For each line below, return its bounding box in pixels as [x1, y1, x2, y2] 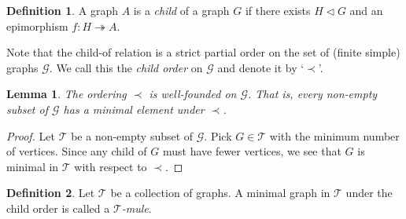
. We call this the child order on [49, 59, 203, 75]
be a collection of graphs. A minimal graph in [110, 184, 330, 201]
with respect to [74, 158, 147, 174]
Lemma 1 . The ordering [6, 86, 127, 102]
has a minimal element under [63, 100, 205, 117]
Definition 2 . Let [6, 184, 95, 201]
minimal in [6, 158, 59, 174]
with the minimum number [269, 127, 400, 144]
